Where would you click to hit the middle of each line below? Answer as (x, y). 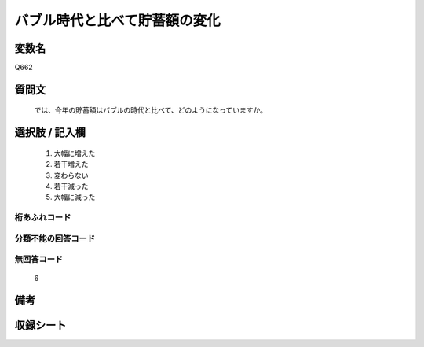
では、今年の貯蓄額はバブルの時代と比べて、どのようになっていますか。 (150, 110)
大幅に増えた (75, 153)
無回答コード (39, 260)
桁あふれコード (43, 218)
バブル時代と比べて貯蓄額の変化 (117, 20)
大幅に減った (75, 197)
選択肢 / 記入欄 (50, 133)
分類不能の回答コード (55, 238)
